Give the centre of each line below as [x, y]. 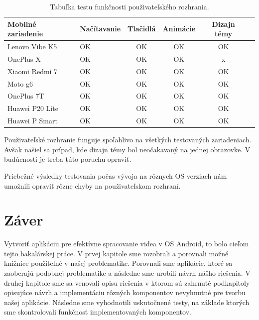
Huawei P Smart [33, 121]
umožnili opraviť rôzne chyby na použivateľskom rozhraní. [92, 185]
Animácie [179, 29]
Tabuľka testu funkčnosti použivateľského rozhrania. [129, 6]
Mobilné [22, 24]
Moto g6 [20, 83]
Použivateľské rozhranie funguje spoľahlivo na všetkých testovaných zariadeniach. [128, 140]
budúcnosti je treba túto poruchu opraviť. [68, 159]
